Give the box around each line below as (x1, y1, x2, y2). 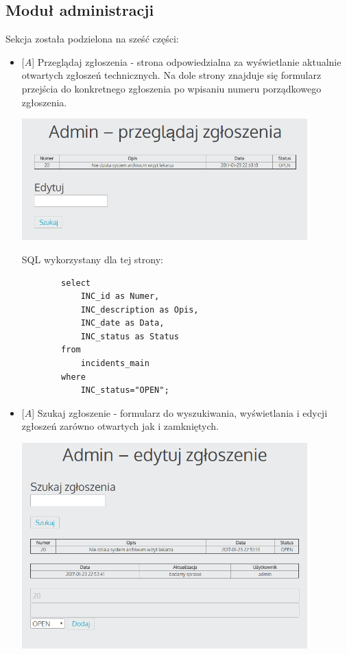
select (61, 278, 91, 288)
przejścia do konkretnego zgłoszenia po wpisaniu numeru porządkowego (21, 81, 322, 95)
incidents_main (80, 359, 149, 369)
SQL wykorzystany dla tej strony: (21, 252, 163, 266)
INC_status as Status (80, 331, 179, 341)
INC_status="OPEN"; (80, 385, 169, 396)
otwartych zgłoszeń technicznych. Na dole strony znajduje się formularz (21, 68, 322, 82)
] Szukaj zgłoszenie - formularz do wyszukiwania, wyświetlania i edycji (32, 405, 328, 420)
